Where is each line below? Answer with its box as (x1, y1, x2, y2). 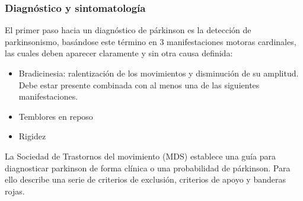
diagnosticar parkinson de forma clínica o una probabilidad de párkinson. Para (5, 161, 291, 174)
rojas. (5, 184, 25, 197)
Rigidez (18, 130, 46, 142)
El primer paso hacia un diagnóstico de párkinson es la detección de (5, 24, 251, 36)
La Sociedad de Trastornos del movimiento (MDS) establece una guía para (5, 149, 276, 162)
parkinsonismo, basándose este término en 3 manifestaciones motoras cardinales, (5, 35, 296, 47)
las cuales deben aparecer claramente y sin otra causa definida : (5, 47, 233, 59)
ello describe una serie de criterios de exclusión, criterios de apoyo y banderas (5, 173, 286, 186)
